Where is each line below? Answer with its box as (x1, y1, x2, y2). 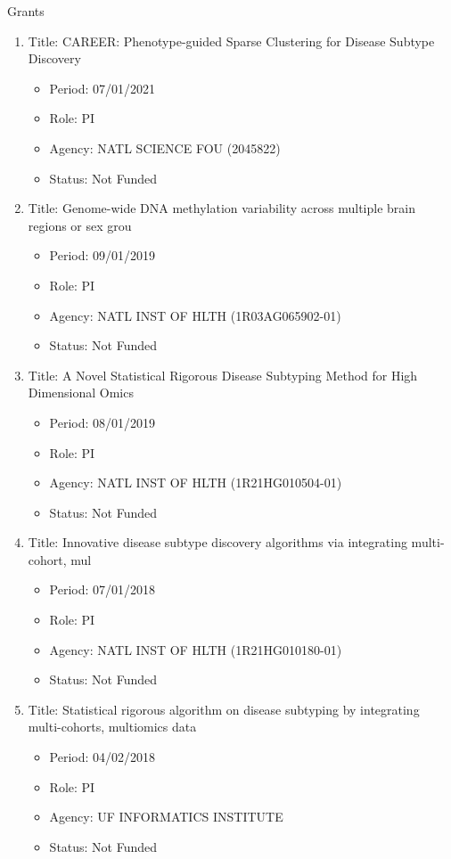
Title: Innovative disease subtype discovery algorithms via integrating (28, 533, 407, 552)
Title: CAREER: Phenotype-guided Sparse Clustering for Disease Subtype (28, 31, 435, 50)
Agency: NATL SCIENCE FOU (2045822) (49, 138, 281, 157)
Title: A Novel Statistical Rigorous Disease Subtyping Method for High (28, 365, 418, 384)
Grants (7, 2, 45, 20)
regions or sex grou (28, 216, 132, 234)
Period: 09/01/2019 (49, 246, 156, 265)
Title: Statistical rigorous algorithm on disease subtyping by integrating (28, 699, 420, 718)
